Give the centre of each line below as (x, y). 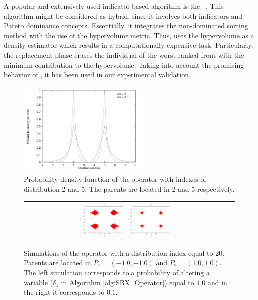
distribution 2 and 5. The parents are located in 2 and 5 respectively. (129, 189)
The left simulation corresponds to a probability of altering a (117, 272)
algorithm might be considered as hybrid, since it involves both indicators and (123, 16)
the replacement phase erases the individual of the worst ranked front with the (124, 55)
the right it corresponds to (64, 292)
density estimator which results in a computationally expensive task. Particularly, (129, 45)
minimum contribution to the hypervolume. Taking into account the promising (124, 65)
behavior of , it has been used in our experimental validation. (97, 75)
